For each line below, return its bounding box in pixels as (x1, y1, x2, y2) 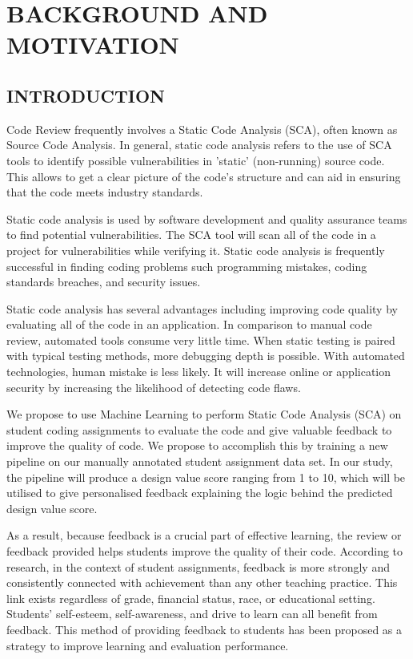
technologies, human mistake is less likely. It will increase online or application (6, 363, 391, 380)
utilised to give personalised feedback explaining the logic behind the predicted (6, 484, 393, 501)
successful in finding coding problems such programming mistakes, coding (6, 257, 367, 274)
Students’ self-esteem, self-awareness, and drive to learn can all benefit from (6, 605, 378, 622)
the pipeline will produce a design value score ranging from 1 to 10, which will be (6, 468, 406, 485)
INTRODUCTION (6, 83, 166, 107)
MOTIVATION (6, 28, 179, 61)
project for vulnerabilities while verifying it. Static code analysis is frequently (6, 241, 385, 258)
